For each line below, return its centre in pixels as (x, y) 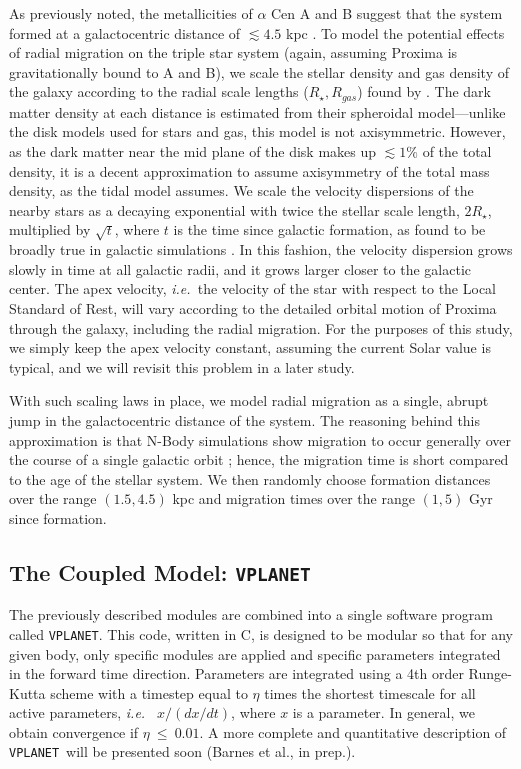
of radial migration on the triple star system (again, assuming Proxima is (233, 52)
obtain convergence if (74, 731)
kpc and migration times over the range (293, 498)
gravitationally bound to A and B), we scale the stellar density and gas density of (259, 71)
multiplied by (50, 229)
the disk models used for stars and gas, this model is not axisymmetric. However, (257, 131)
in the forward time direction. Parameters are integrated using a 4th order (236, 673)
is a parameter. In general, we (383, 712)
